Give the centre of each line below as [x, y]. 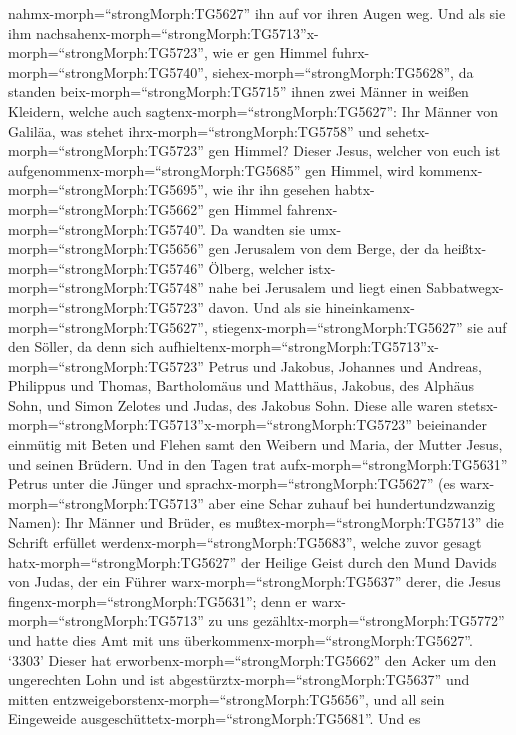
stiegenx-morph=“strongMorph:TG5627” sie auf [359, 326]
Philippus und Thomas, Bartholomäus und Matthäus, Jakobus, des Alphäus [241, 385]
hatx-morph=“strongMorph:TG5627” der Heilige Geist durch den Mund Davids [252, 561]
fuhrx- [350, 52]
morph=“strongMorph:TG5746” [106, 267]
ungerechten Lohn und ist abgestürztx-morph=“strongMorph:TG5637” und [239, 679]
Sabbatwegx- [465, 287]
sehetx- [408, 130]
